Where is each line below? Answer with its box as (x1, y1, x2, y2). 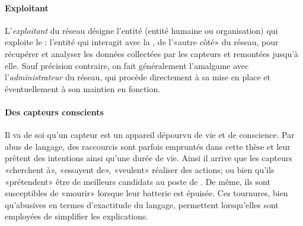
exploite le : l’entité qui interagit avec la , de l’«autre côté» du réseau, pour (5, 36, 279, 48)
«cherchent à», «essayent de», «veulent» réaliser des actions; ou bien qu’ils (5, 163, 275, 175)
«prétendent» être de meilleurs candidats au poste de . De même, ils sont (5, 175, 270, 187)
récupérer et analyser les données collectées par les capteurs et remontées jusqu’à (5, 47, 299, 59)
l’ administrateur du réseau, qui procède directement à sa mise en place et (5, 71, 270, 83)
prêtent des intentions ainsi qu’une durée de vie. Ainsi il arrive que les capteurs (5, 152, 292, 164)
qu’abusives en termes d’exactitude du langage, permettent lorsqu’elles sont (5, 198, 279, 211)
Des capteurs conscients (5, 105, 104, 118)
